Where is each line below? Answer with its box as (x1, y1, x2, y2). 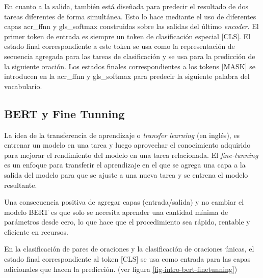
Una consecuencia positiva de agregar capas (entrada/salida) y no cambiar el (4, 197, 244, 207)
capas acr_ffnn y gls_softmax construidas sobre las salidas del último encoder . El (4, 21, 259, 32)
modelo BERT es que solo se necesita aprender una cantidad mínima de (4, 206, 228, 217)
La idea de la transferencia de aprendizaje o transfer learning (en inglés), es (4, 129, 240, 140)
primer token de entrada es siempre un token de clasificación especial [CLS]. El (4, 31, 251, 41)
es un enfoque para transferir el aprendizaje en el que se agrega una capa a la (4, 159, 246, 170)
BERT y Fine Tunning (4, 105, 125, 121)
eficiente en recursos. (4, 226, 68, 237)
